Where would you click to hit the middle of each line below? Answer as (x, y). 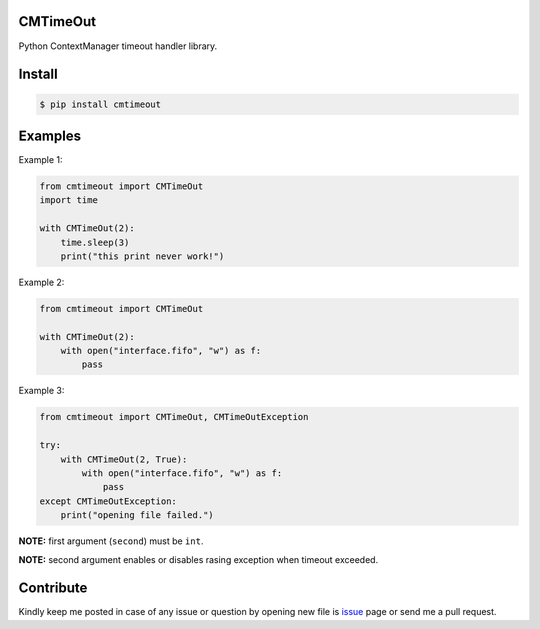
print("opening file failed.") (137, 515)
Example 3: (41, 391)
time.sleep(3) (95, 242)
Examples (50, 135)
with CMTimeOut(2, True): (124, 459)
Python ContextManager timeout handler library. (118, 46)
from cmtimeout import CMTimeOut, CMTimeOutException (174, 417)
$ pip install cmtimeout (100, 104)
